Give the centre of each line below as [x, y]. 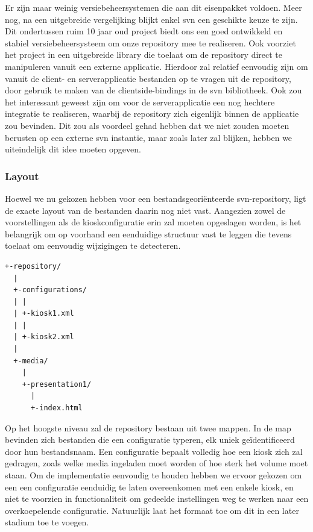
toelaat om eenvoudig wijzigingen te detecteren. [93, 246]
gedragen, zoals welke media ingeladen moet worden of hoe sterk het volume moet [156, 463]
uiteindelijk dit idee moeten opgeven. [73, 149]
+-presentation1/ [57, 384]
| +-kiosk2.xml [44, 337]
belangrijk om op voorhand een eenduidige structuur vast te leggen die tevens [148, 233]
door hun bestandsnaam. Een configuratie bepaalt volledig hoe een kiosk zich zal [154, 451]
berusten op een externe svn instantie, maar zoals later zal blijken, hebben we [149, 137]
